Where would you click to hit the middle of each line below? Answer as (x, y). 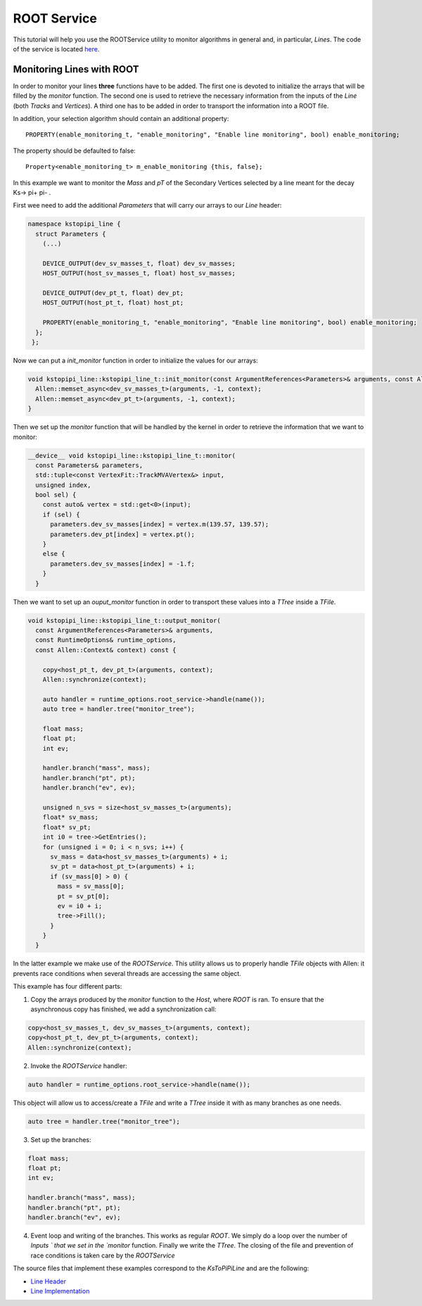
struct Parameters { (71, 234)
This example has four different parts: (68, 987)
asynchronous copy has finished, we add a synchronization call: (123, 1009)
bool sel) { (56, 495)
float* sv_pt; (67, 827)
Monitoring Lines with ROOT (76, 69)
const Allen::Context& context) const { (106, 650)
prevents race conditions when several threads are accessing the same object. (127, 973)
